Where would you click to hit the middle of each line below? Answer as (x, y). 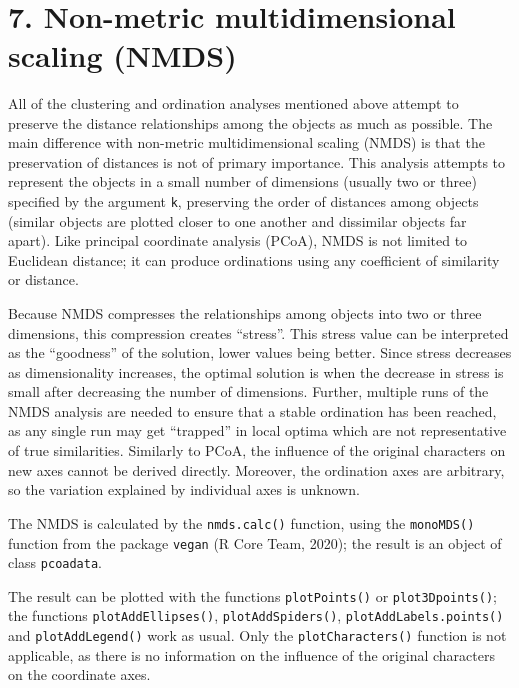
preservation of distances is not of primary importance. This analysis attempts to (257, 161)
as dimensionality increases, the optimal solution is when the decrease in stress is (256, 371)
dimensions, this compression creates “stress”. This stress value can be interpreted (258, 332)
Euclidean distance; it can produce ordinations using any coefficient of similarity (254, 259)
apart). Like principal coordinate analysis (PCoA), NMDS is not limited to (238, 240)
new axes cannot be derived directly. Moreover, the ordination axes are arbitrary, (256, 469)
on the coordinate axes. (79, 674)
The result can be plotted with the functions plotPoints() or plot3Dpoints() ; (252, 595)
